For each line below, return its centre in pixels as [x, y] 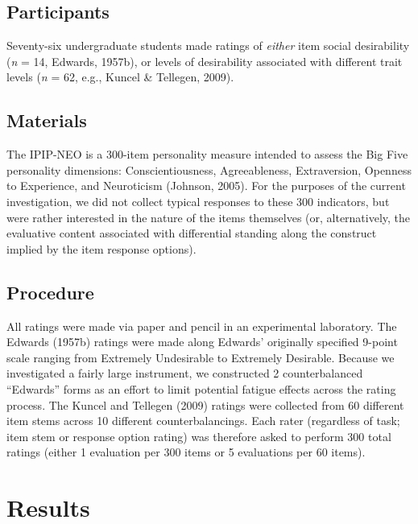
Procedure [50, 292]
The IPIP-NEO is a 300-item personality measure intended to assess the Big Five [207, 154]
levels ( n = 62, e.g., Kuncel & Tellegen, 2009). [120, 77]
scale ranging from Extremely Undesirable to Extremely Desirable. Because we [201, 357]
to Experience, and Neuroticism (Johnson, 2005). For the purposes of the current [206, 186]
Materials [47, 120]
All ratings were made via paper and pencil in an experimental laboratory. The [202, 326]
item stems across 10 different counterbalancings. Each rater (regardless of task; [203, 421]
